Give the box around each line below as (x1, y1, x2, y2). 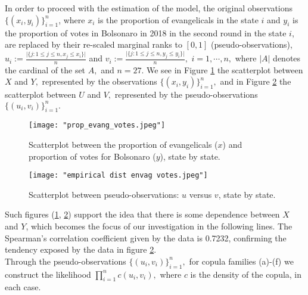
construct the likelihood (5, 268, 91, 280)
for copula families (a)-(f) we (189, 254, 294, 267)
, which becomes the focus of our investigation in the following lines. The (26, 220, 293, 232)
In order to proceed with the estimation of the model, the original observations (5, 2, 293, 14)
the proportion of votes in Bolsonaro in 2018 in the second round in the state (5, 26, 287, 39)
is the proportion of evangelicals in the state (98, 13, 259, 26)
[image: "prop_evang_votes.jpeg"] (29, 121, 166, 130)
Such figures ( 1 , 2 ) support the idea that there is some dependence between (5, 208, 280, 221)
